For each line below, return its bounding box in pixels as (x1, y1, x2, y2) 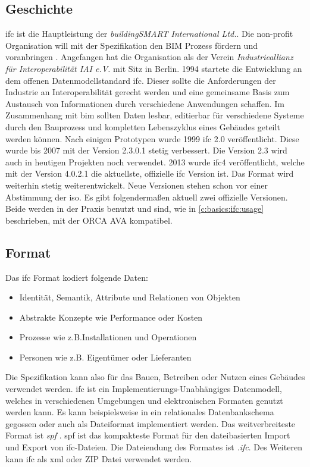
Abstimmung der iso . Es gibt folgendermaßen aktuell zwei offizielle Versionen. (5, 190, 288, 203)
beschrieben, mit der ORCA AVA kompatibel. (5, 214, 173, 226)
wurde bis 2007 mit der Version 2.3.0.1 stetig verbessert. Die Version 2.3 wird (5, 144, 287, 156)
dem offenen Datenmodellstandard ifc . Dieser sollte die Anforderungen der (5, 74, 276, 86)
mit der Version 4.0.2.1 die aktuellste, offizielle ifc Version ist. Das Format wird (5, 167, 294, 180)
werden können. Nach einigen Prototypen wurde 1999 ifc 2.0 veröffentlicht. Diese (5, 132, 299, 145)
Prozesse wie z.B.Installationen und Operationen (19, 331, 197, 343)
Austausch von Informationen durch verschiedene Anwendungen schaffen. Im (5, 97, 285, 109)
